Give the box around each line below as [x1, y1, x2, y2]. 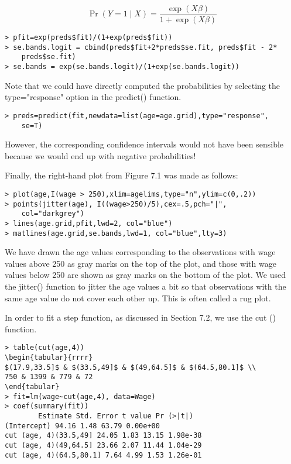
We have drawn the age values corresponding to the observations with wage [5, 246, 276, 258]
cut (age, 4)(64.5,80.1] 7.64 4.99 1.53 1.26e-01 [5, 451, 202, 459]
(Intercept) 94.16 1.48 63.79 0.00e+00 [5, 421, 160, 430]
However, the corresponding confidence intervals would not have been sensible [5, 138, 284, 150]
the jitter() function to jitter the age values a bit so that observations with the [5, 280, 286, 293]
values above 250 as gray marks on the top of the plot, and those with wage [5, 257, 276, 269]
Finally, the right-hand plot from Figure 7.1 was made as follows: [5, 169, 238, 181]
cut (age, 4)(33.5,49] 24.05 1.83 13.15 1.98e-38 [5, 431, 202, 440]
